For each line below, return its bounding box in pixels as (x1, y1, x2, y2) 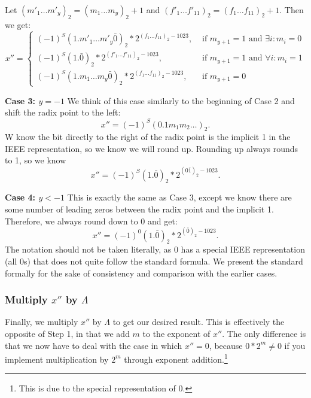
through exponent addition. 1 (124, 351, 228, 365)
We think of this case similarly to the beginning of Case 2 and (67, 94, 295, 107)
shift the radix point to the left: (5, 106, 121, 119)
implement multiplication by (5, 353, 109, 365)
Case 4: (5, 191, 36, 203)
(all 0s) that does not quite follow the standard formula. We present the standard (5, 254, 303, 267)
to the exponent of (142, 327, 211, 339)
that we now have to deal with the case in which (5, 339, 182, 351)
